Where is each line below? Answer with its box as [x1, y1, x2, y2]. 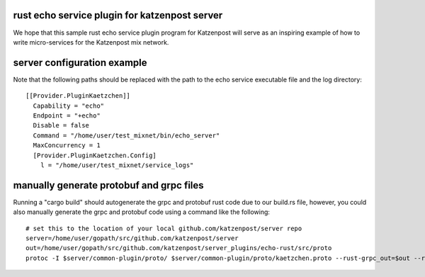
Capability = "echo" [33, 101, 105, 110]
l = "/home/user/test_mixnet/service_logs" [40, 161, 194, 169]
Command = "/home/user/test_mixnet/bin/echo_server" [33, 131, 220, 140]
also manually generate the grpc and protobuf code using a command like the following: [13, 208, 271, 216]
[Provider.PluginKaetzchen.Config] [33, 151, 157, 159]
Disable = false [33, 121, 90, 130]
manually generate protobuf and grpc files [13, 179, 205, 191]
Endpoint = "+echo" [33, 111, 101, 120]
